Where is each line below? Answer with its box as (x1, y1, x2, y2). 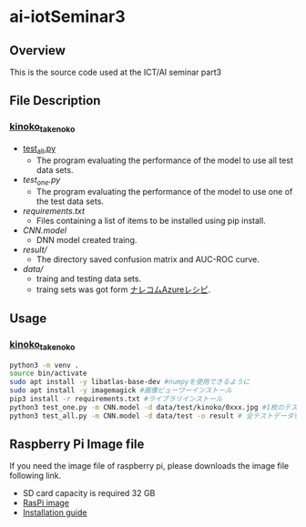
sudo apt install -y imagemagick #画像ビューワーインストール (9, 386, 232, 395)
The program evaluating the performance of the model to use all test (36, 155, 293, 166)
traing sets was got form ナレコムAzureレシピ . (36, 284, 211, 295)
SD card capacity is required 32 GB (22, 488, 156, 499)
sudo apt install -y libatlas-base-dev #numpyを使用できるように (9, 378, 250, 387)
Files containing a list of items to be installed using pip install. (36, 215, 266, 226)
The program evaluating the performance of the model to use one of (36, 186, 293, 197)
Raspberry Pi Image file (9, 437, 145, 452)
